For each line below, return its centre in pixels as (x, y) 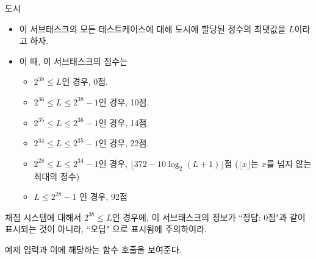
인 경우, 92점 (103, 197)
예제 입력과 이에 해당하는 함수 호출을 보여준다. (93, 249)
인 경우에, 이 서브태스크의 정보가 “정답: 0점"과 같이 (209, 217)
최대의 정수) (57, 176)
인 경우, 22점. (124, 143)
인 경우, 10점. (124, 101)
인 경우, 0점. (85, 81)
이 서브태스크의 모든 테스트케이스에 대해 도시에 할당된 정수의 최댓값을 (153, 28)
